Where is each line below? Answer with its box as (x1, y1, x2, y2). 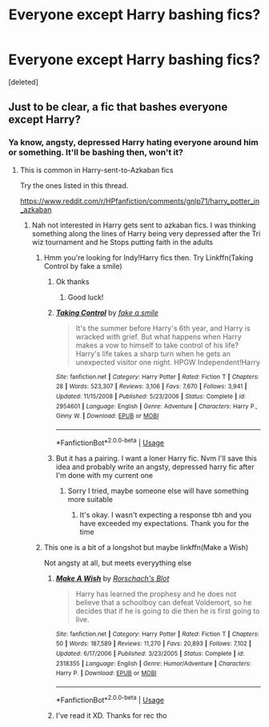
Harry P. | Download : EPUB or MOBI (55, 669, 157, 677)
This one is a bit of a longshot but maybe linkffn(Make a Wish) (43, 542, 249, 552)
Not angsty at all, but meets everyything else (43, 558, 192, 568)
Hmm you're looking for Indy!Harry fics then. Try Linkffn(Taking (43, 252, 254, 262)
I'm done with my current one (55, 470, 154, 480)
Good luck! (67, 292, 104, 302)
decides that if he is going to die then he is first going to (75, 606, 260, 616)
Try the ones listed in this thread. (19, 180, 129, 190)
